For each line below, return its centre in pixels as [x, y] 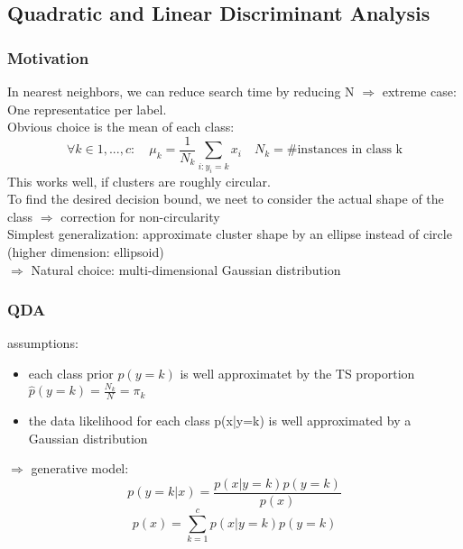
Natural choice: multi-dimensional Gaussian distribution [186, 269]
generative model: [80, 468]
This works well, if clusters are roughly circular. [139, 181]
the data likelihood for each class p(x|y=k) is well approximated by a [220, 421]
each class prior [71, 373]
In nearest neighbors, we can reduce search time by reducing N [181, 91]
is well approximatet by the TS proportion [297, 373]
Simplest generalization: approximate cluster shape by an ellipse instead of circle [230, 234]
